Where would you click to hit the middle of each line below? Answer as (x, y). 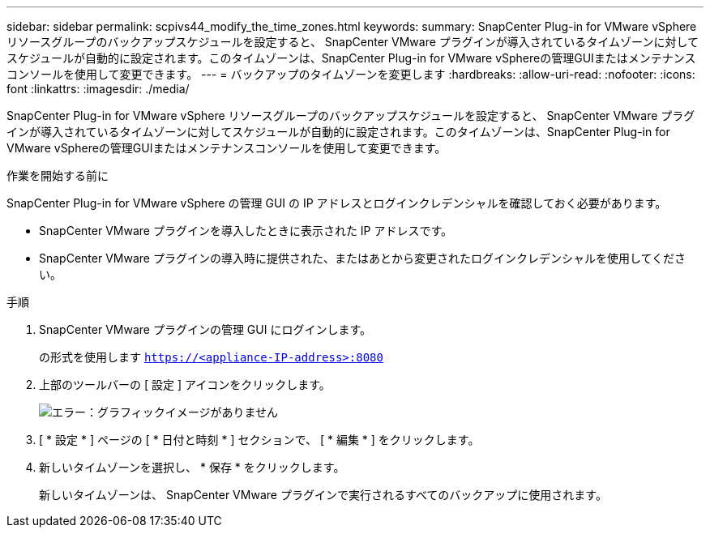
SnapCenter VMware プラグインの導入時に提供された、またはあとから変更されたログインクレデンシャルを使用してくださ (363, 258)
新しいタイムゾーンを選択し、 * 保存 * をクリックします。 (192, 467)
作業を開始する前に (58, 175)
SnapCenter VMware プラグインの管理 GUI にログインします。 (205, 329)
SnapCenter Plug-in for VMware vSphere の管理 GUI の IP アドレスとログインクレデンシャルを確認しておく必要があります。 (337, 203)
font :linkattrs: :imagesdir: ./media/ (98, 89)
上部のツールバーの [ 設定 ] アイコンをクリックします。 (185, 384)
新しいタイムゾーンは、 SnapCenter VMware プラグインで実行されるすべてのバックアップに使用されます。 (323, 495)
